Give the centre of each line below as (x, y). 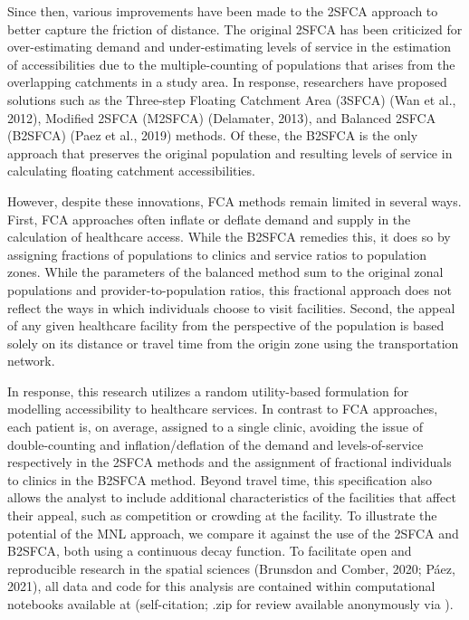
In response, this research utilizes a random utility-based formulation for (208, 391)
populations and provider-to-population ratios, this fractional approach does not (230, 289)
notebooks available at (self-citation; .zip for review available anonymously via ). (230, 604)
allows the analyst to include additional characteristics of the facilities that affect (232, 497)
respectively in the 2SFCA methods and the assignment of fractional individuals (230, 462)
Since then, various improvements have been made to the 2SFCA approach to (223, 11)
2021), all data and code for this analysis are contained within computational (221, 586)
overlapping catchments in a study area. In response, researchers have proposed (227, 82)
